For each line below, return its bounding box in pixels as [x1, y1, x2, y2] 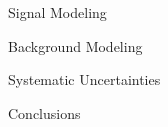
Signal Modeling [8, 2, 107, 22]
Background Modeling [8, 35, 143, 56]
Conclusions [8, 102, 81, 123]
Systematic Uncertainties [8, 69, 161, 90]
